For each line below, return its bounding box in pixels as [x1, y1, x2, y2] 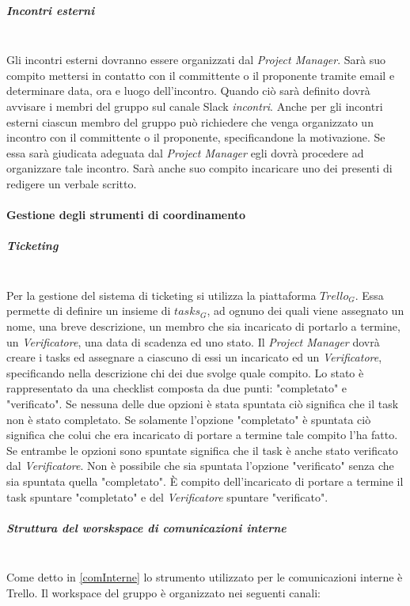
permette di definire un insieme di [6, 302, 171, 319]
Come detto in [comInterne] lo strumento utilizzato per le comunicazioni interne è [6, 569, 403, 585]
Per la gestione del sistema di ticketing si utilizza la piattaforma [6, 286, 317, 303]
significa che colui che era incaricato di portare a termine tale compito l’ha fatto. [6, 426, 398, 443]
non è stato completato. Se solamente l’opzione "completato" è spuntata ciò [6, 411, 371, 427]
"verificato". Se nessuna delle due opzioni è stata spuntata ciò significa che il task [6, 396, 399, 411]
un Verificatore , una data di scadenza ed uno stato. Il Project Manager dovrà [6, 333, 380, 350]
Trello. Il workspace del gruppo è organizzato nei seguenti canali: [6, 584, 321, 600]
